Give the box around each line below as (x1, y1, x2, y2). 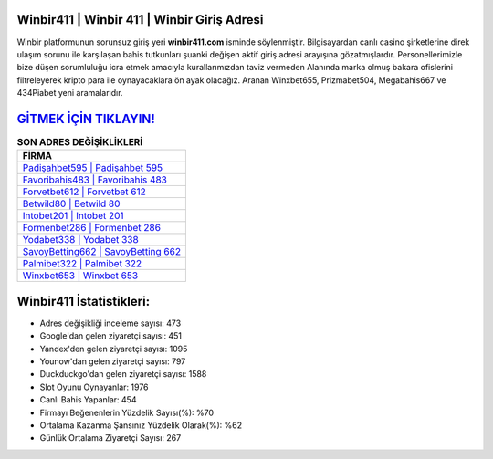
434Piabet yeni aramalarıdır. (16, 88, 123, 99)
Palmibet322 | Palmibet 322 (22, 257, 142, 270)
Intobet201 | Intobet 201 (22, 210, 124, 223)
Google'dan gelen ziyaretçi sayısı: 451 (39, 330, 183, 341)
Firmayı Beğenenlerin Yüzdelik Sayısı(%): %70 (39, 407, 215, 418)
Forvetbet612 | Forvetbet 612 (22, 185, 146, 198)
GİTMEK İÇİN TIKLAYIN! (16, 110, 155, 127)
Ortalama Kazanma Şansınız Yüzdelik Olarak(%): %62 (39, 420, 242, 431)
